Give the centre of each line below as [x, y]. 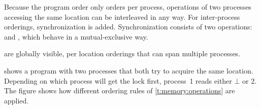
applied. [17, 100]
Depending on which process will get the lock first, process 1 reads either [118, 80]
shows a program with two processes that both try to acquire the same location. [129, 70]
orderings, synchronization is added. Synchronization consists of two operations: [128, 27]
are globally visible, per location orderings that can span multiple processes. [122, 53]
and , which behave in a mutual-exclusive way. [76, 36]
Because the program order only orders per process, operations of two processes [128, 7]
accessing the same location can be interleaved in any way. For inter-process [122, 16]
